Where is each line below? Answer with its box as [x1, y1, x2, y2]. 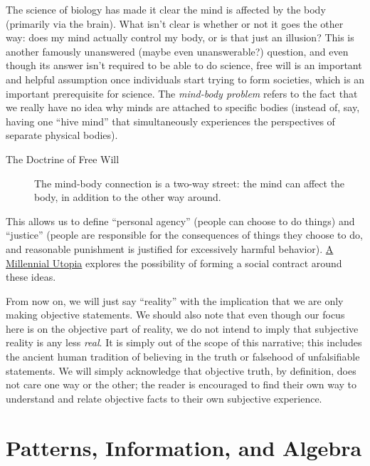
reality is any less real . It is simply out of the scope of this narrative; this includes [6, 335, 362, 350]
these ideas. [6, 269, 56, 284]
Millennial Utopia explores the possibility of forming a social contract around [6, 255, 342, 270]
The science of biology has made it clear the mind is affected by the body [6, 2, 326, 16]
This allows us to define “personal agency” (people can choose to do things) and [6, 213, 355, 228]
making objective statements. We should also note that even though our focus [6, 307, 345, 322]
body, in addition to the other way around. [34, 190, 221, 204]
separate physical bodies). [6, 128, 118, 143]
